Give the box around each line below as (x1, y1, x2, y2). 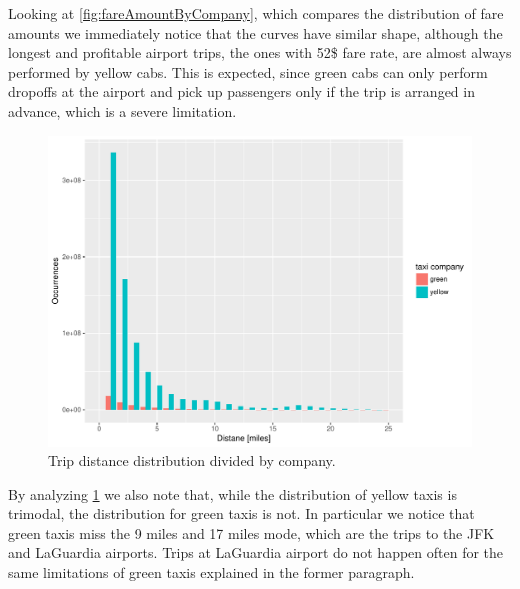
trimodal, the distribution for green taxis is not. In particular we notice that (8, 503, 475, 524)
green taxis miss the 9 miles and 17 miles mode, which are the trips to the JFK (8, 522, 495, 543)
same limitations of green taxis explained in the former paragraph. (8, 562, 415, 583)
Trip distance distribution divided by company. (48, 450, 336, 471)
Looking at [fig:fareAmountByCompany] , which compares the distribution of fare (8, 3, 504, 23)
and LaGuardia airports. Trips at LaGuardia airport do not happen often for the (8, 542, 504, 563)
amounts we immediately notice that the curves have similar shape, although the (8, 22, 503, 43)
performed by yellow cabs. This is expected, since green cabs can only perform (8, 61, 488, 82)
